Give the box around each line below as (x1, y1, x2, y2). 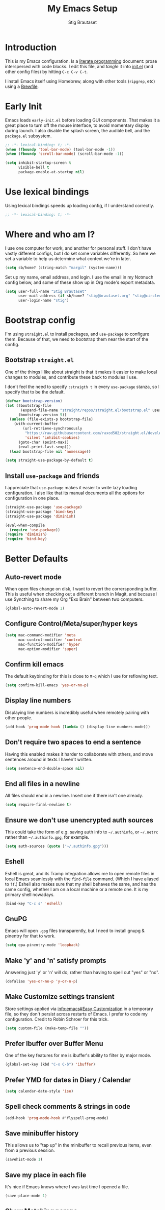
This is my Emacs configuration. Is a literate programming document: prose (5, 58, 157, 64)
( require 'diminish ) (5, 532, 48, 537)
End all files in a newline (5, 780, 80, 788)
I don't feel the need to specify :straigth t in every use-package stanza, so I (5, 384, 160, 390)
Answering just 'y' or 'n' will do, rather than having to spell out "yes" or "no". (5, 970, 160, 975)
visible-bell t (18, 165, 50, 170)
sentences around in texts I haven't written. (5, 756, 93, 762)
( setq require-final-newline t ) (5, 802, 71, 807)
